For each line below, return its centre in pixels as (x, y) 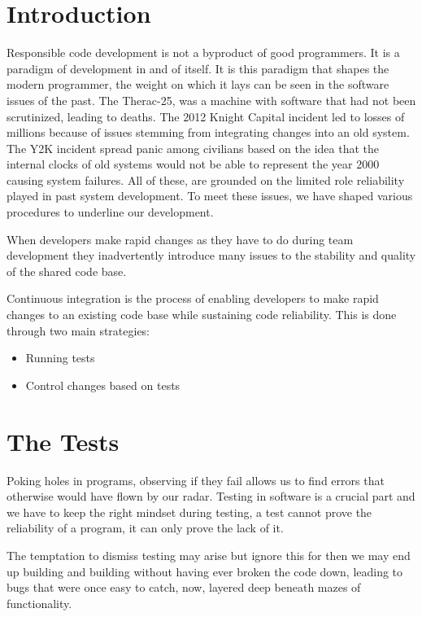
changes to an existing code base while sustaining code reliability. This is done (202, 315)
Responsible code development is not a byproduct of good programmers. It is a (203, 53)
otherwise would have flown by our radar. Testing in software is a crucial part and (211, 496)
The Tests (63, 441)
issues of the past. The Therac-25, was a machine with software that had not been (211, 100)
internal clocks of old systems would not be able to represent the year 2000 (193, 164)
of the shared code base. (67, 271)
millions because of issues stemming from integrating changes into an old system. (208, 132)
